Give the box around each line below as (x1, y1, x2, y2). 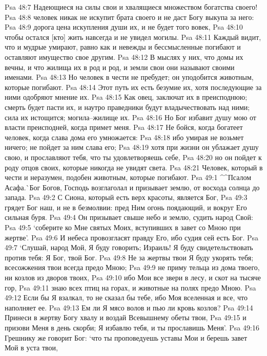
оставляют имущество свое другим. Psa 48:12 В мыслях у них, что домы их (5, 51, 243, 62)
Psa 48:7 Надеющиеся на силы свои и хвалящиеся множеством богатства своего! (5, 2, 258, 12)
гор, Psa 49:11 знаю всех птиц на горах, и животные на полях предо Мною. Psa (5, 282, 256, 293)
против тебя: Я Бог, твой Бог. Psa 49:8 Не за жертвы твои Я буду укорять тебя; (5, 252, 254, 262)
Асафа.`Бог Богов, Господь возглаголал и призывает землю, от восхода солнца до (5, 182, 260, 192)
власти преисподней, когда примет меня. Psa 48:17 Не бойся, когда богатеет (5, 122, 243, 132)
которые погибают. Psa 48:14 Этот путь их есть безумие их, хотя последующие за (5, 81, 262, 92)
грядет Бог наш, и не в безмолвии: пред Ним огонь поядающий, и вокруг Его (5, 202, 247, 212)
